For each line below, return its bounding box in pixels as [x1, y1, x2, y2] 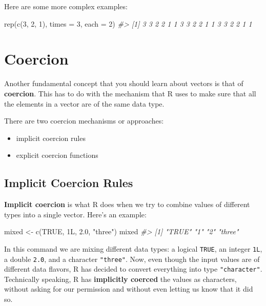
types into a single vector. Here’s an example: [4, 209, 147, 219]
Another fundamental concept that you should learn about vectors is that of [4, 78, 243, 89]
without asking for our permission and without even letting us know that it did [4, 283, 253, 294]
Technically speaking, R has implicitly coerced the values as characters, [4, 273, 237, 284]
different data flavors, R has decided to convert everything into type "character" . [4, 263, 262, 274]
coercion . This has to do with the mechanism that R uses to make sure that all [4, 88, 256, 98]
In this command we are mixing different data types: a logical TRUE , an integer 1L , [4, 243, 262, 254]
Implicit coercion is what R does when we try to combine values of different [4, 199, 250, 210]
